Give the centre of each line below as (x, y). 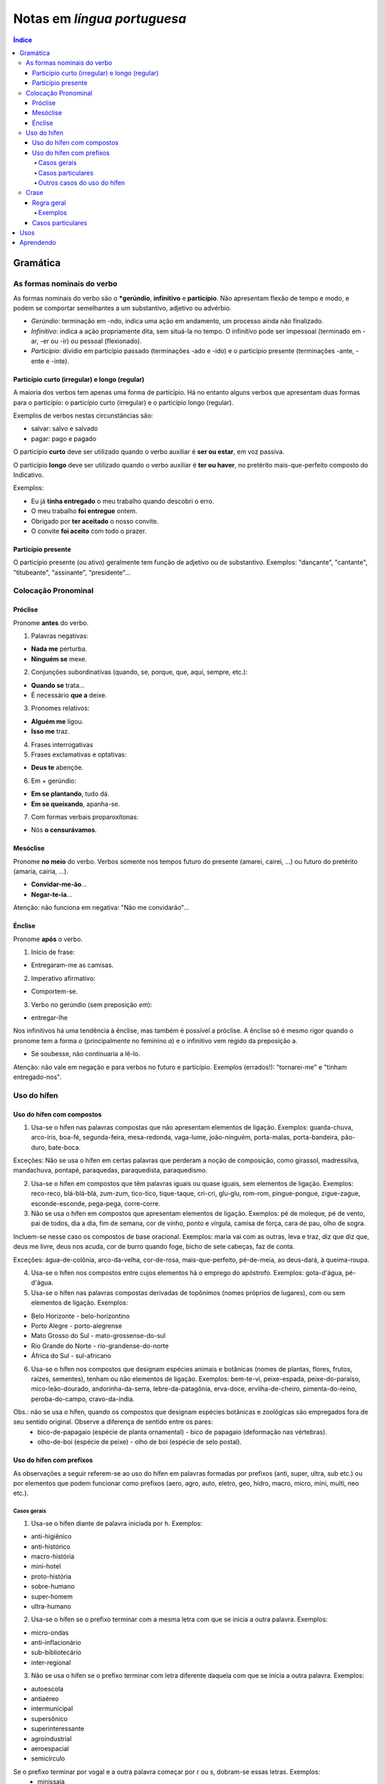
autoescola (47, 1688)
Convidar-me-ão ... (59, 884)
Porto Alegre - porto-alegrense (77, 1326)
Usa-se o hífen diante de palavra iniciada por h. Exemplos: (117, 1523)
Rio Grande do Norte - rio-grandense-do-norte (100, 1346)
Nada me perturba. (59, 649)
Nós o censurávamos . (64, 830)
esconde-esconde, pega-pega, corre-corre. (96, 1203)
